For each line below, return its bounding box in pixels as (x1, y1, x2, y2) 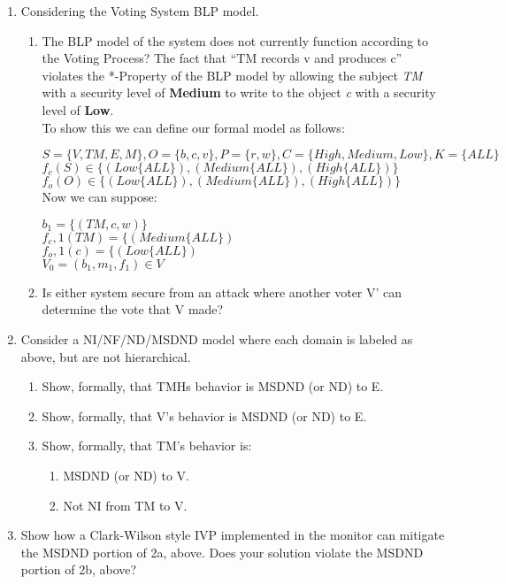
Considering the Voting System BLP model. (20, 2, 259, 19)
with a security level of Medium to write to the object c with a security (42, 83, 436, 102)
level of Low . (42, 100, 114, 119)
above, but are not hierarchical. (20, 347, 191, 365)
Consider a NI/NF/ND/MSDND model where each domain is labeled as (20, 329, 413, 348)
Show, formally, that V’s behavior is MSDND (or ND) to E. (42, 406, 367, 425)
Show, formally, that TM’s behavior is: (42, 436, 252, 455)
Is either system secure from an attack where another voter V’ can (42, 282, 402, 301)
